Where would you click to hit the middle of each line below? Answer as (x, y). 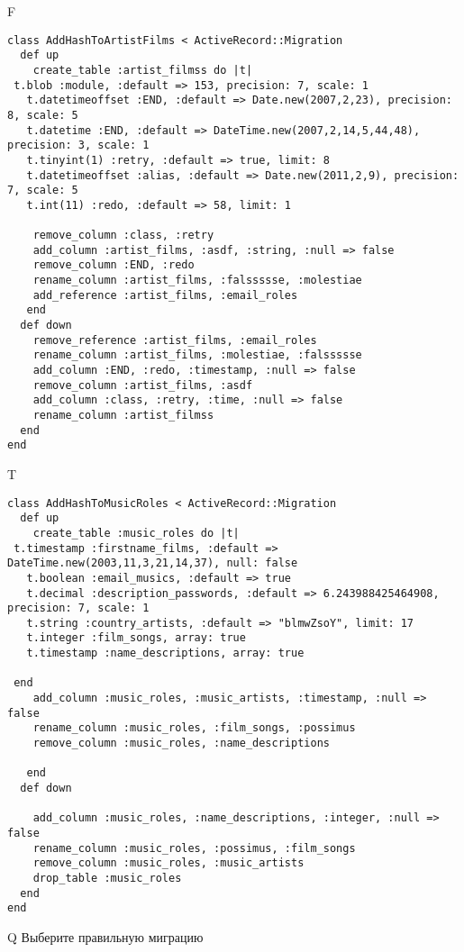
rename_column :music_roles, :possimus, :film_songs (194, 848)
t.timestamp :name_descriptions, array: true (165, 653)
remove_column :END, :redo (114, 265)
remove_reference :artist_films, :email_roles (175, 340)
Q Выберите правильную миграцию (105, 936)
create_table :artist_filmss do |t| (143, 70)
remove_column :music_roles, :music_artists (168, 863)
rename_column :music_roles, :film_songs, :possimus (194, 728)
